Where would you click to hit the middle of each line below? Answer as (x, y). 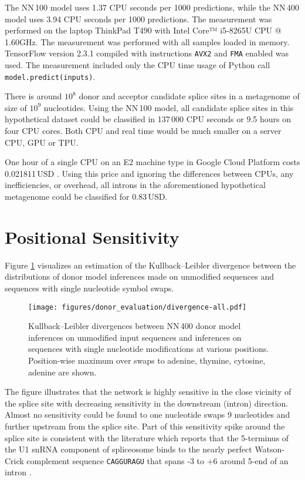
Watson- (270, 449)
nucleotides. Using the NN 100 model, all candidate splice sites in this (169, 107)
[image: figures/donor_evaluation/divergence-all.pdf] (138, 307)
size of (16, 107)
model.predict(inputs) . (50, 76)
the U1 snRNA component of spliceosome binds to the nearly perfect (128, 449)
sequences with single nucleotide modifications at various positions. (149, 349)
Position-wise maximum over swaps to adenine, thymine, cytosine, (147, 360)
